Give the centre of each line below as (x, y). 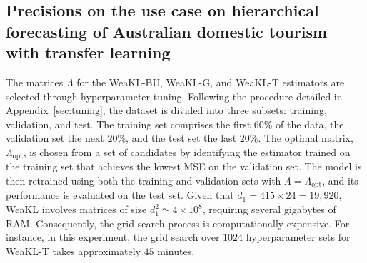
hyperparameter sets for (298, 237)
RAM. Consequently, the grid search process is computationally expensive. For (178, 223)
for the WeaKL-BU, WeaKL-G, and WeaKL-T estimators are (211, 82)
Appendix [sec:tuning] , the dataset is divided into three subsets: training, (166, 110)
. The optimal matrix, (306, 138)
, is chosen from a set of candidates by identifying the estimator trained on (187, 151)
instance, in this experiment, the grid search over (113, 237)
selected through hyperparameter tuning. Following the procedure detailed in (174, 96)
